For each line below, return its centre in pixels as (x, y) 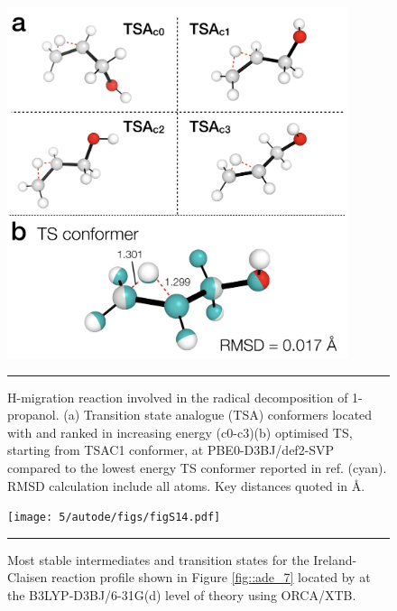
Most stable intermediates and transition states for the (158, 559)
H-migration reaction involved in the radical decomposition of (178, 397)
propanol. (33, 415)
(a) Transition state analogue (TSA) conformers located (218, 415)
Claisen (28, 577)
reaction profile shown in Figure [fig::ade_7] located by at (211, 577)
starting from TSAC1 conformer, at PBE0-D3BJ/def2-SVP (171, 450)
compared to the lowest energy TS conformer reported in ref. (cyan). (197, 467)
